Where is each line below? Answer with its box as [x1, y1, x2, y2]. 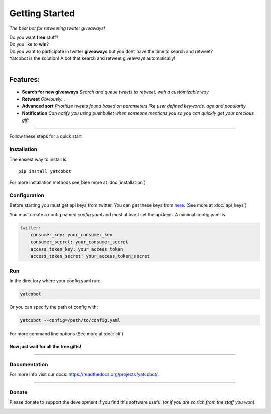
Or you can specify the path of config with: [9, 304, 98, 310]
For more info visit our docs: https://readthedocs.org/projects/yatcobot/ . [9, 371, 159, 377]
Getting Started [9, 8, 75, 19]
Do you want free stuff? [9, 34, 59, 40]
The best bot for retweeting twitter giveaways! [9, 25, 105, 31]
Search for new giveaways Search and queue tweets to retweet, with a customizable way [22, 89, 209, 95]
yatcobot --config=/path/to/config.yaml [20, 317, 120, 323]
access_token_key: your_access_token [30, 246, 123, 252]
